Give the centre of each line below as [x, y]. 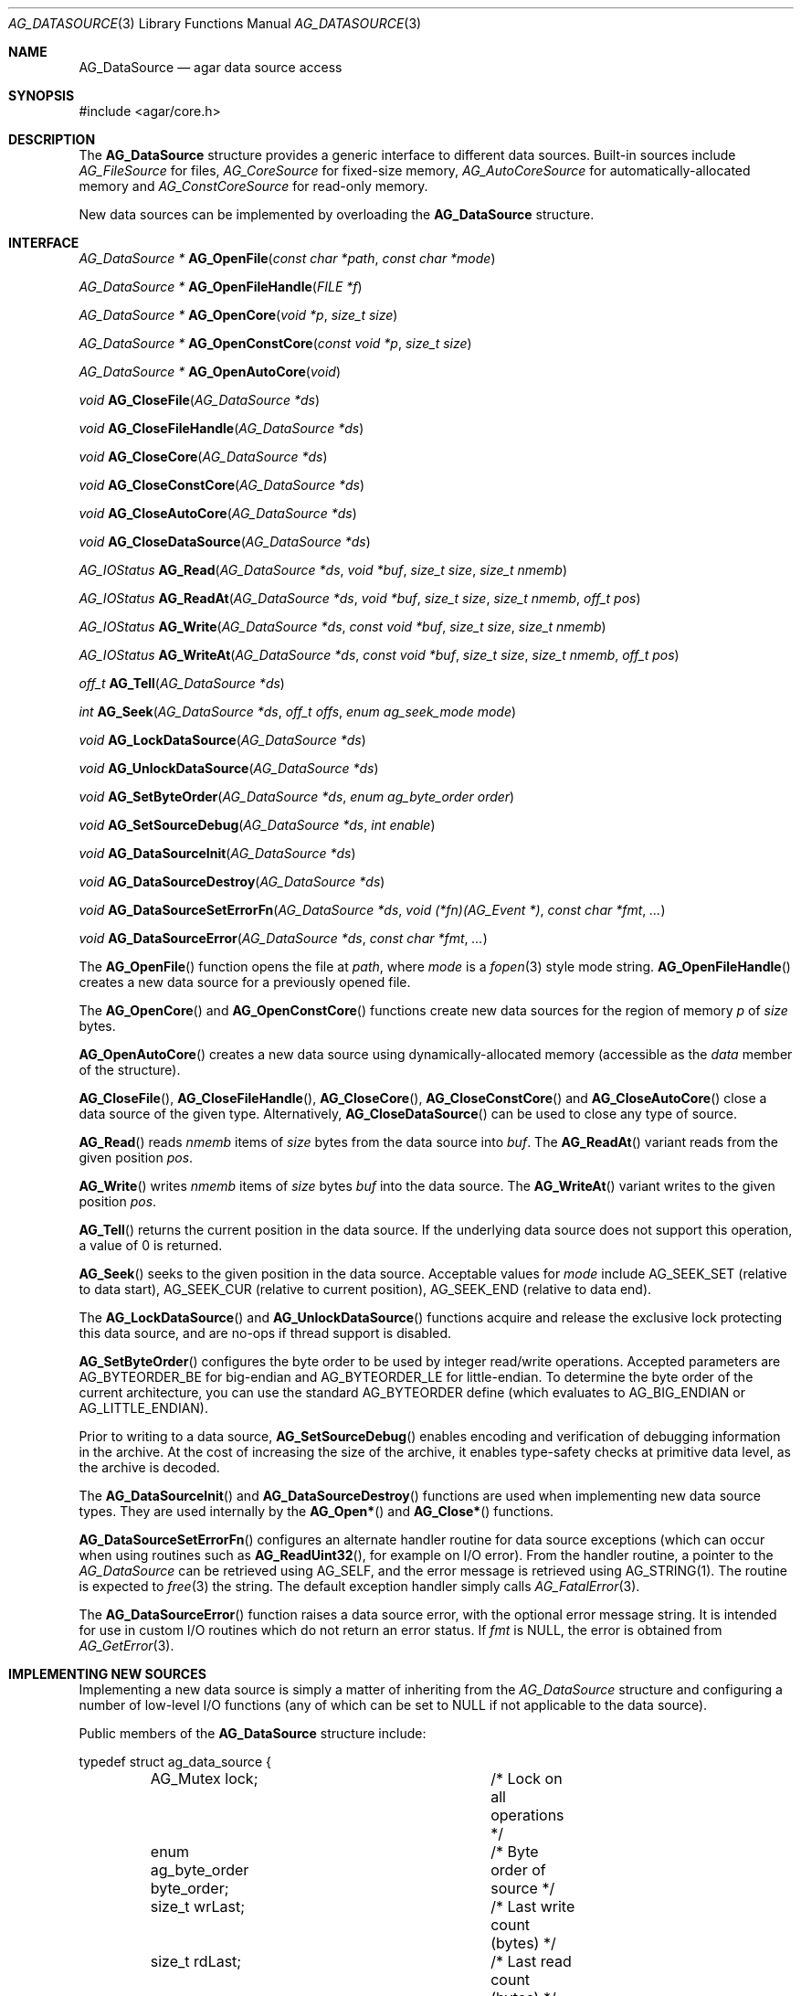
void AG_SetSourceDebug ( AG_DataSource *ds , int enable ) [257, 825]
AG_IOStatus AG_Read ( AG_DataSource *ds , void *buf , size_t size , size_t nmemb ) [323, 570]
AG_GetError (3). [126, 1646]
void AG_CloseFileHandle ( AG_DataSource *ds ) [221, 428]
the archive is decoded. [149, 1467]
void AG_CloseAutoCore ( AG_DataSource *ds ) [218, 513]
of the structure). [130, 1070]
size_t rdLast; [196, 1961]
